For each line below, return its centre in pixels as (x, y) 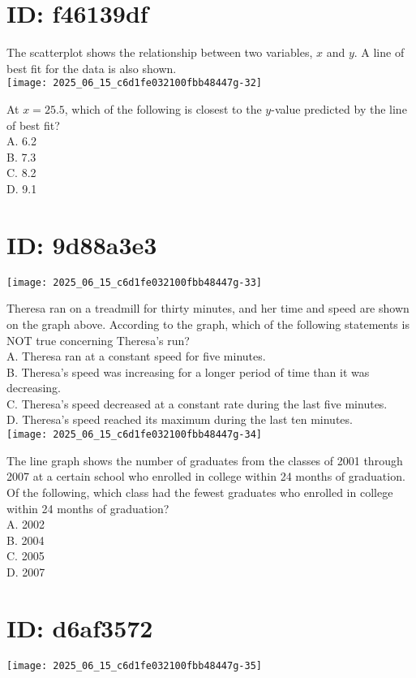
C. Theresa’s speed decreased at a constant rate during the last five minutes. (197, 403)
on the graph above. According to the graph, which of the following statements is (208, 324)
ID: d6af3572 (80, 627)
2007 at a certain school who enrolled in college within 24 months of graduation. (206, 476)
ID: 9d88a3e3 (82, 244)
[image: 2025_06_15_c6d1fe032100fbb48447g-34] (134, 435)
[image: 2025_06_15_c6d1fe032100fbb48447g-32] (134, 83)
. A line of (379, 52)
